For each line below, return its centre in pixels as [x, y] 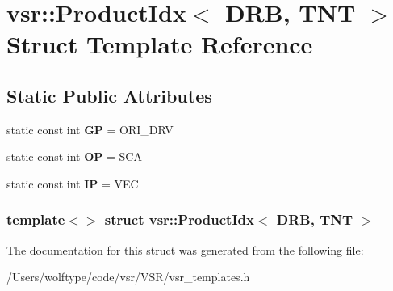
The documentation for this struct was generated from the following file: [185, 249]
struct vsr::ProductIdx [179, 219]
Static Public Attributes [109, 95]
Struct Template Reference [160, 44]
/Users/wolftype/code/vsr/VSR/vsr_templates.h [128, 277]
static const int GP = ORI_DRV [90, 129]
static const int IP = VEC [73, 183]
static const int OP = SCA [74, 156]
